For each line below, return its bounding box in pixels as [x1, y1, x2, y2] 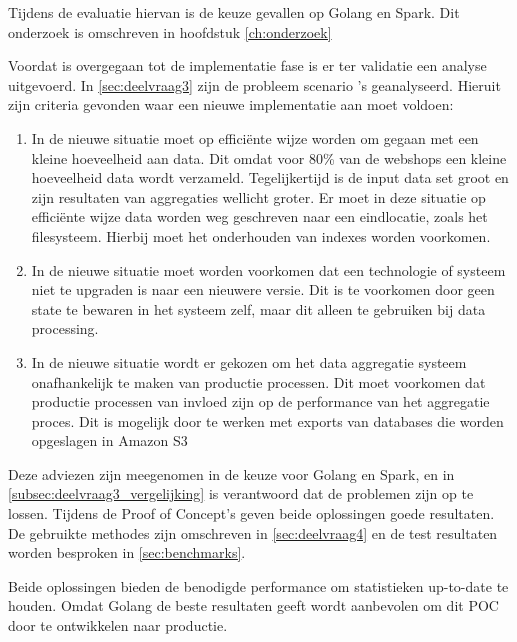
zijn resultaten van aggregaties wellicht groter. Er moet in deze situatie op [31, 186, 486, 207]
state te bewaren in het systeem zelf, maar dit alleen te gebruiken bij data [31, 298, 486, 319]
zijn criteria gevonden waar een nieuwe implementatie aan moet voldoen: [8, 94, 454, 115]
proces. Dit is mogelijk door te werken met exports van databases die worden [31, 410, 504, 431]
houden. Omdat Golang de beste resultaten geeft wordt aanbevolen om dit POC [8, 595, 499, 616]
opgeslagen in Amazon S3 [31, 430, 188, 451]
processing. [31, 318, 99, 339]
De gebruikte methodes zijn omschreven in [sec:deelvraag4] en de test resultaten [8, 522, 498, 543]
